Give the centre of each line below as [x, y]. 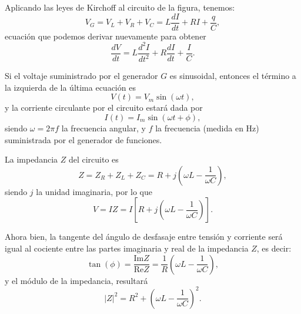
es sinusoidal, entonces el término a [233, 76]
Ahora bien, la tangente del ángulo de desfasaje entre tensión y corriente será [144, 237]
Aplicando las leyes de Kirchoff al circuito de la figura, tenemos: [120, 7]
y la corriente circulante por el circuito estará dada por [104, 108]
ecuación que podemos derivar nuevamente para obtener [106, 36]
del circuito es [93, 159]
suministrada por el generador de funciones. [83, 139]
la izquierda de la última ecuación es [70, 87]
